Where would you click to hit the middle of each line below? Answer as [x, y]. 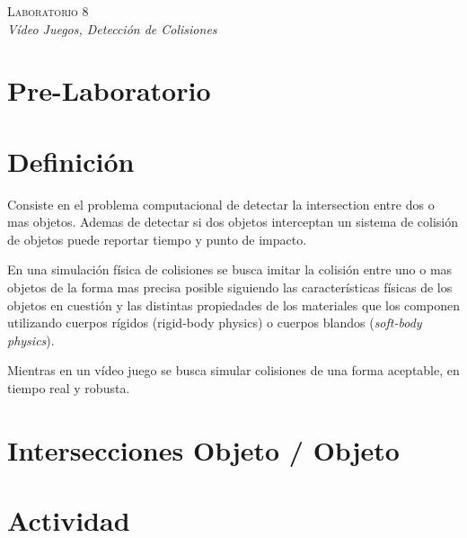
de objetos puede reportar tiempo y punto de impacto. [157, 239]
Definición [71, 161]
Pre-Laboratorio [109, 90]
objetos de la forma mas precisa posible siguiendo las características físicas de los [230, 287]
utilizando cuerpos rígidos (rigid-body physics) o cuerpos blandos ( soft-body [215, 323]
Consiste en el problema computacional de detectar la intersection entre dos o [221, 204]
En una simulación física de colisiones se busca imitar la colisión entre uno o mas [230, 269]
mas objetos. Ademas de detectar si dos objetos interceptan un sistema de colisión [233, 222]
